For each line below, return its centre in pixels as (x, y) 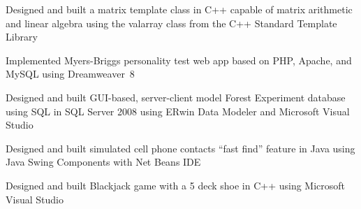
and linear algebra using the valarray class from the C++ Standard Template (171, 23)
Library (22, 37)
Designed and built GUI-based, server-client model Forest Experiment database (176, 97)
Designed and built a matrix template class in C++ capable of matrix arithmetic (179, 9)
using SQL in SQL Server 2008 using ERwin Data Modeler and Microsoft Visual (178, 111)
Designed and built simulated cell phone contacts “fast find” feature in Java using (180, 148)
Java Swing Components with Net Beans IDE (103, 162)
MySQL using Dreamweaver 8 (70, 74)
